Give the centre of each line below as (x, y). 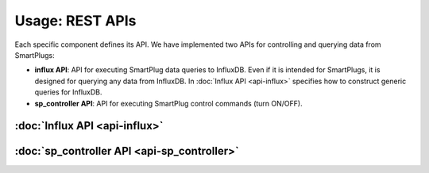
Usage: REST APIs (75, 21)
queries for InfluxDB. (68, 92)
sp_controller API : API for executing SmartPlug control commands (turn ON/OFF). (168, 103)
